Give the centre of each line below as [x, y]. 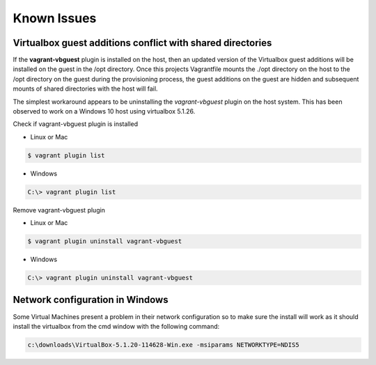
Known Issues [55, 18]
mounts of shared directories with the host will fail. [85, 89]
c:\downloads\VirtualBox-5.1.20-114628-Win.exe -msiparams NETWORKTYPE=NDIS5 [163, 344]
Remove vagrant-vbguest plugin [59, 210]
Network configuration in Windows [91, 300]
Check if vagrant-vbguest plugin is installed [76, 124]
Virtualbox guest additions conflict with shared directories [142, 43]
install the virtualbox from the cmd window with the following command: [116, 326]
